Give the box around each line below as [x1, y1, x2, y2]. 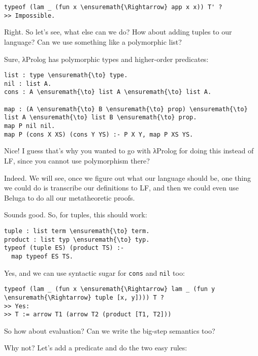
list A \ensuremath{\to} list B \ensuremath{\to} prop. [4, 114, 197, 121]
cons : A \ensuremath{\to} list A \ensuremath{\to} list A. [4, 88, 212, 96]
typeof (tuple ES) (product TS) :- [4, 244, 124, 252]
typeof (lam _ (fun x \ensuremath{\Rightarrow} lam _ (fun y [4, 285, 215, 293]
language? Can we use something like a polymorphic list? [4, 36, 182, 47]
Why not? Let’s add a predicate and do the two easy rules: [4, 342, 187, 353]
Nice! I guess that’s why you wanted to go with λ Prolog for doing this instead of [4, 145, 254, 156]
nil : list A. [4, 80, 52, 87]
